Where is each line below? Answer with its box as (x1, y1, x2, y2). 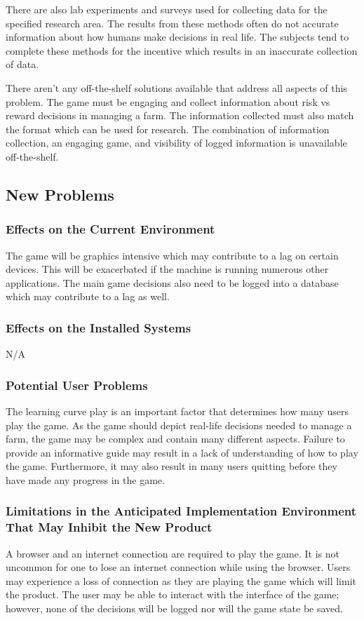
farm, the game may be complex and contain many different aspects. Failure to (6, 431, 345, 446)
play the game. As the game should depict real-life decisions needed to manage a (6, 417, 352, 432)
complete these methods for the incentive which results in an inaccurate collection (6, 43, 358, 58)
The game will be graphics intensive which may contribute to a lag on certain (6, 248, 339, 262)
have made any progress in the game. (6, 472, 165, 487)
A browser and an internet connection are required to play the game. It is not (6, 546, 339, 560)
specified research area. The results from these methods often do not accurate (6, 15, 339, 30)
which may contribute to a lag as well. (6, 289, 170, 304)
